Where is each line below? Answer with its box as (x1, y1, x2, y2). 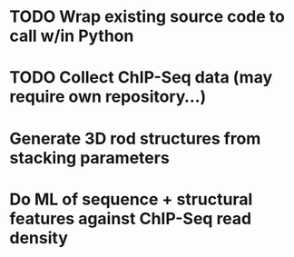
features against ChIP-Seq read (9, 208, 252, 229)
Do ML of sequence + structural (9, 189, 253, 210)
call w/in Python (9, 25, 134, 46)
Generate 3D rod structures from (9, 128, 261, 149)
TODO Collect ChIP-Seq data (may (9, 67, 273, 88)
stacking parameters (9, 147, 170, 168)
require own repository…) (9, 86, 207, 107)
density (9, 227, 68, 248)
